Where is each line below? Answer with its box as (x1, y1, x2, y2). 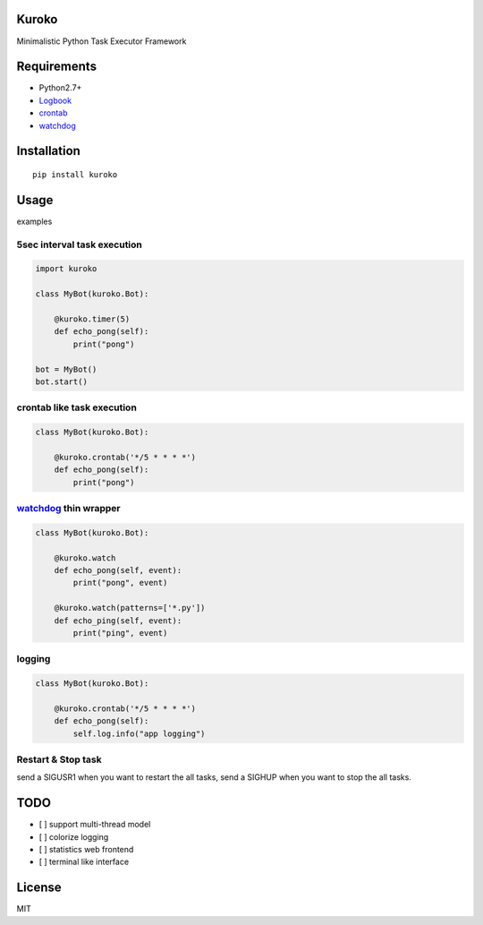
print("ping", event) (72, 628, 168, 638)
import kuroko (35, 264, 97, 274)
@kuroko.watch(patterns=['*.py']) (54, 603, 206, 613)
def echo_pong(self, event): (54, 565, 182, 575)
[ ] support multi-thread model (38, 819, 151, 830)
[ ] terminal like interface (38, 856, 130, 868)
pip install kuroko (32, 170, 118, 179)
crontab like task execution (16, 401, 138, 414)
